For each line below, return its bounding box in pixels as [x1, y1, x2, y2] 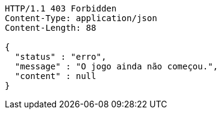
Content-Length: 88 [5, 23, 96, 33]
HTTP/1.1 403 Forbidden [5, 4, 117, 13]
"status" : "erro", [14, 52, 107, 62]
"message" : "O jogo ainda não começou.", [14, 62, 219, 71]
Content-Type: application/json [5, 13, 157, 23]
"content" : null [14, 71, 96, 81]
